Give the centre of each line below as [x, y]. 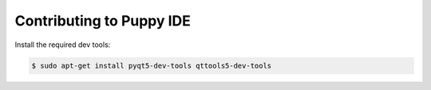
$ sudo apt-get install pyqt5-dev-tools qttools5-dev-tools [152, 65]
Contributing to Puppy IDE [103, 21]
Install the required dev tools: [63, 45]
